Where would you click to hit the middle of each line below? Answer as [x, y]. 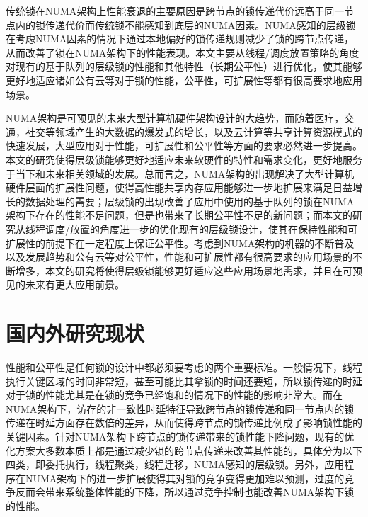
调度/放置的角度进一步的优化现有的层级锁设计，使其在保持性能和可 [201, 228]
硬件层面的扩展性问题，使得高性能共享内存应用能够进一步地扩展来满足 [169, 187]
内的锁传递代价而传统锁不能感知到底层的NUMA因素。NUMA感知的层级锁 [185, 24]
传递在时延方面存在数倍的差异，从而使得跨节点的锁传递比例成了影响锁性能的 [184, 422]
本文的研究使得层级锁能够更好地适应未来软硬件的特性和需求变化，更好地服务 [184, 159]
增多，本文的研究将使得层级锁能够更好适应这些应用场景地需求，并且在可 [184, 270]
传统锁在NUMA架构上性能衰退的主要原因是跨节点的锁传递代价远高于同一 [175, 11]
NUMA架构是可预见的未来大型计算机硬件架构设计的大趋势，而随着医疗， [175, 118]
